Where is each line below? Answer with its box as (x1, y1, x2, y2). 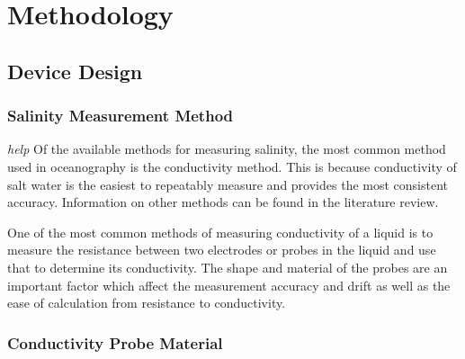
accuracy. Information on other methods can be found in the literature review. (7, 193, 439, 211)
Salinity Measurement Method (7, 104, 234, 127)
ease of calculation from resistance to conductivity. (7, 293, 286, 312)
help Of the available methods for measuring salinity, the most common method (7, 139, 446, 158)
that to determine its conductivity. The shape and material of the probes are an (7, 257, 448, 276)
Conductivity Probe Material (7, 331, 223, 354)
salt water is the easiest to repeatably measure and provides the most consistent (7, 175, 448, 193)
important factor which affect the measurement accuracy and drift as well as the (7, 275, 451, 294)
